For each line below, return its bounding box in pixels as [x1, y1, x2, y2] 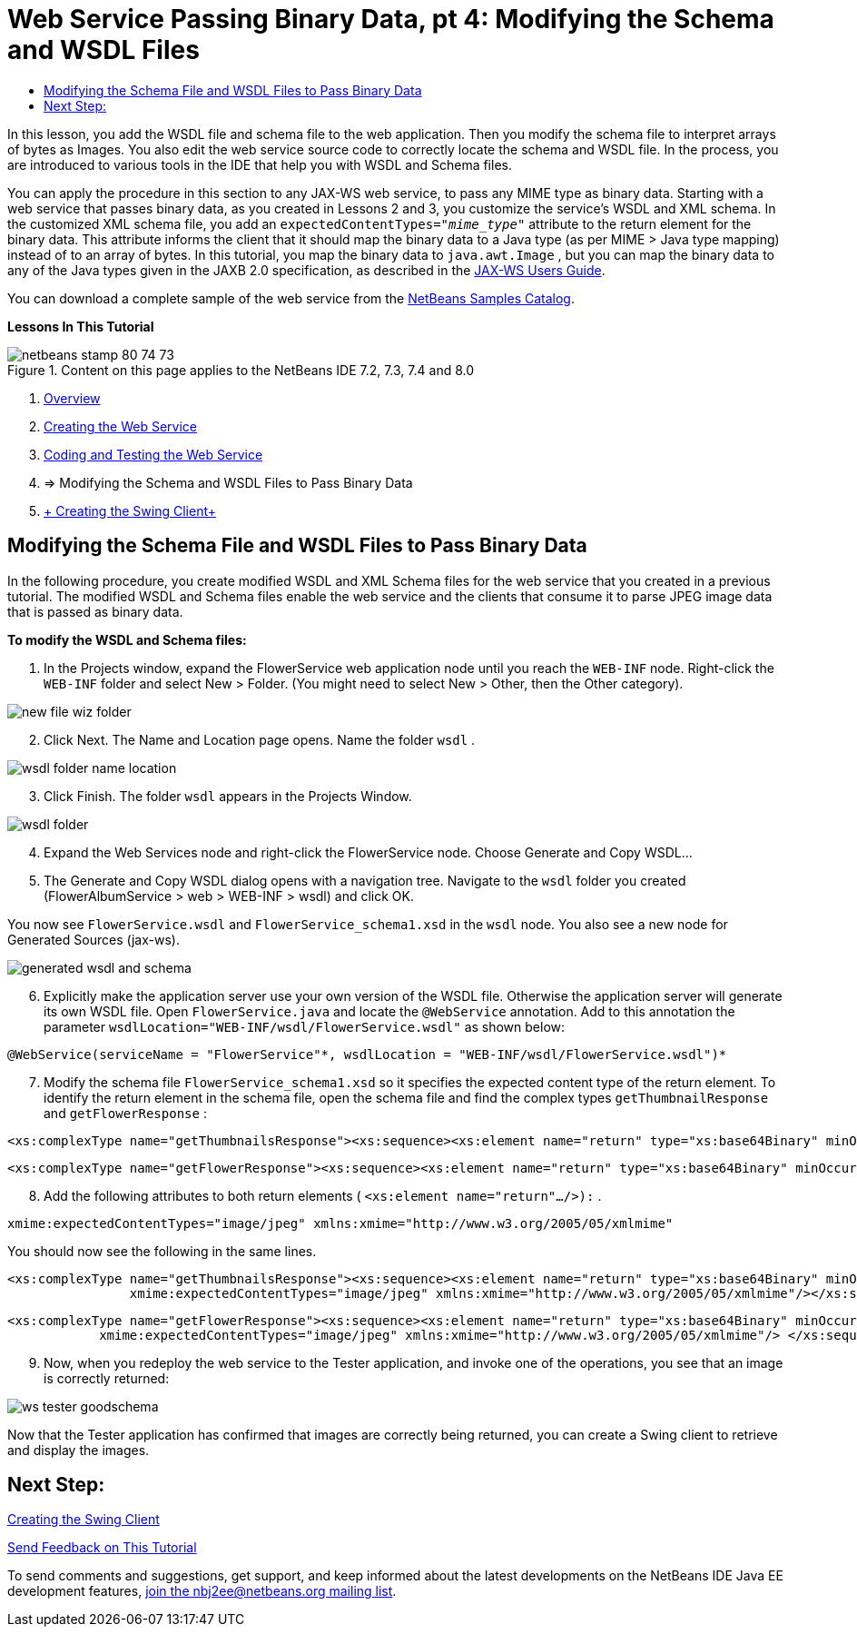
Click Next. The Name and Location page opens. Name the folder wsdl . [44, 731, 476, 748]
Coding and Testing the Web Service [44, 446, 263, 462]
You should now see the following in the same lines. [7, 1243, 317, 1259]
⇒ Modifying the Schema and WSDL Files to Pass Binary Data [44, 474, 413, 490]
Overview [44, 390, 101, 406]
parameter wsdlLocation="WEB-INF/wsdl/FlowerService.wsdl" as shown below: [44, 1018, 566, 1035]
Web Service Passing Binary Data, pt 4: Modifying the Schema [7, 4, 774, 35]
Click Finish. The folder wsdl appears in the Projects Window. [44, 787, 412, 804]
